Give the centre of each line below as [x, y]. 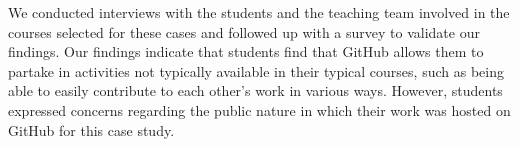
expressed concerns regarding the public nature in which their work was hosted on [259, 109]
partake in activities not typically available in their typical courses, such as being [256, 70]
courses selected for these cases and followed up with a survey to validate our [244, 31]
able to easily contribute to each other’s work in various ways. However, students [255, 90]
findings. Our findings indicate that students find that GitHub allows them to [246, 51]
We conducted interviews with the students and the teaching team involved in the [259, 12]
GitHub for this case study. [91, 129]
